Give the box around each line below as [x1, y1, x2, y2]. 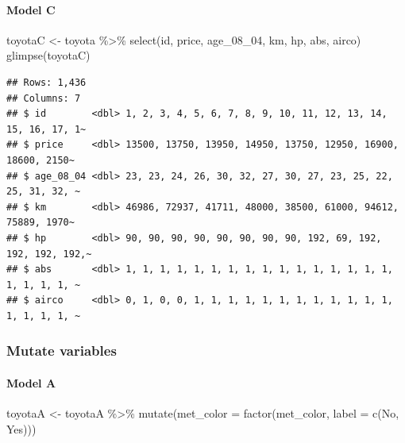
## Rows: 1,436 [6, 76, 87, 88]
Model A [6, 374, 56, 391]
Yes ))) [6, 420, 37, 437]
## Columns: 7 [6, 92, 81, 104]
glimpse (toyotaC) [6, 47, 91, 64]
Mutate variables [6, 341, 117, 360]
